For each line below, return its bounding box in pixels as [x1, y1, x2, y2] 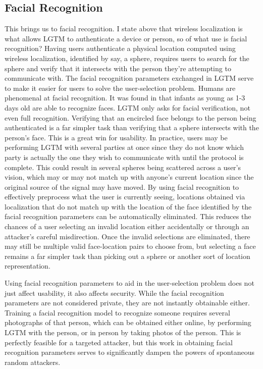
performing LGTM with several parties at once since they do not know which [5, 142, 244, 152]
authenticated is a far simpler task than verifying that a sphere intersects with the [5, 122, 259, 133]
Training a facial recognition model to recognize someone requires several [5, 307, 230, 318]
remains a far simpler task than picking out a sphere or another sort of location [5, 250, 250, 261]
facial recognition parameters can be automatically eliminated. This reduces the [5, 211, 251, 222]
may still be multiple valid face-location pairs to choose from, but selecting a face [5, 241, 256, 251]
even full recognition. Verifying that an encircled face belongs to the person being [5, 112, 256, 123]
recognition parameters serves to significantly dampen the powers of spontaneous [5, 347, 254, 357]
